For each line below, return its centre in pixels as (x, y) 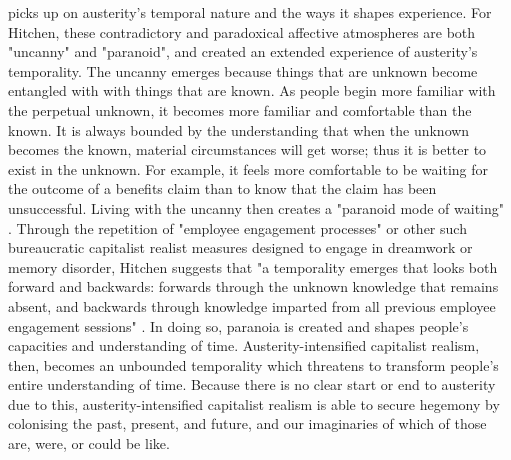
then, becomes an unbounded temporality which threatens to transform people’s (253, 364)
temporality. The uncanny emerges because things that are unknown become (243, 70)
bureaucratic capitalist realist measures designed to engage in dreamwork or (240, 247)
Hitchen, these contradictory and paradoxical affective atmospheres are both (242, 31)
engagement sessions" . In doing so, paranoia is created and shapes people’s (238, 325)
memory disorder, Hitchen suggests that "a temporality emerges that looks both (253, 266)
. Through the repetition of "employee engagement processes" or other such (237, 227)
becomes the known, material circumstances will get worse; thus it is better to (247, 149)
